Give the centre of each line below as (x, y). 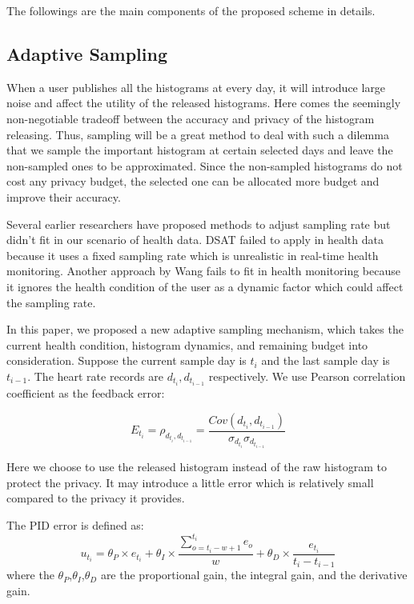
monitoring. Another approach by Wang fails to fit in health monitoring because (203, 271)
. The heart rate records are (96, 376)
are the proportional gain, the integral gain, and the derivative (254, 575)
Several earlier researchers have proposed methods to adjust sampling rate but (199, 224)
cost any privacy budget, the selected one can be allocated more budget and (193, 181)
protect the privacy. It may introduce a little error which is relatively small (190, 482)
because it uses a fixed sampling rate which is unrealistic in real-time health (193, 255)
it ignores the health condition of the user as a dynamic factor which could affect (205, 286)
